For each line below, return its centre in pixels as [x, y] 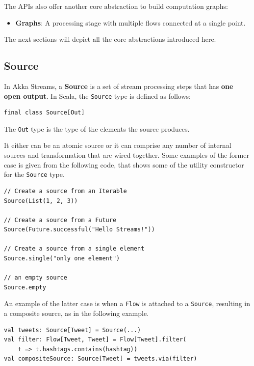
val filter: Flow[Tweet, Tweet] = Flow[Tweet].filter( [95, 340]
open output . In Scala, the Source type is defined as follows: [97, 96]
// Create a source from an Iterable [65, 191]
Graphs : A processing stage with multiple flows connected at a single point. [130, 22]
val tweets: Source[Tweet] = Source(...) [73, 330]
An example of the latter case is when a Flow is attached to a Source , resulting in [127, 303]
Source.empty [25, 287]
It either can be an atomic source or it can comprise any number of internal [118, 145]
